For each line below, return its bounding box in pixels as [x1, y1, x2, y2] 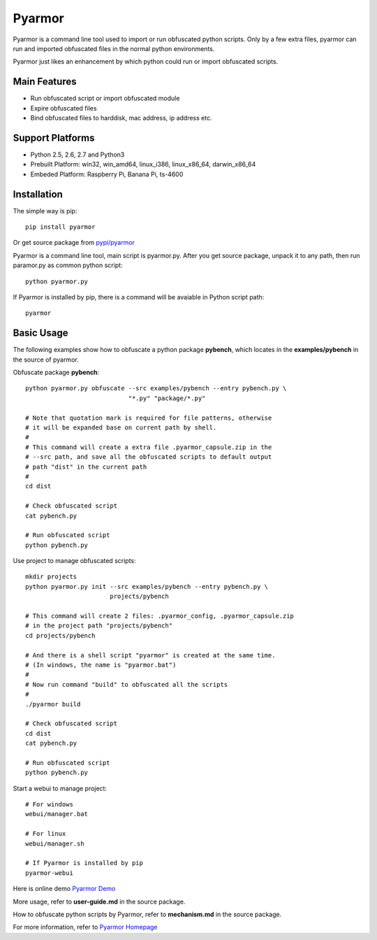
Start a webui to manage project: [13, 784, 108, 792]
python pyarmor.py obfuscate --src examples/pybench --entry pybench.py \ [25, 385, 287, 392]
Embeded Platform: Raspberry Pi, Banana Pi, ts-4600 [30, 170, 184, 178]
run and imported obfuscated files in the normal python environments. [13, 44, 215, 52]
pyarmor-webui [25, 869, 73, 877]
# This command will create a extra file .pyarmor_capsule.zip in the [25, 443, 272, 451]
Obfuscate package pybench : [13, 368, 100, 377]
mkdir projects [25, 573, 77, 581]
